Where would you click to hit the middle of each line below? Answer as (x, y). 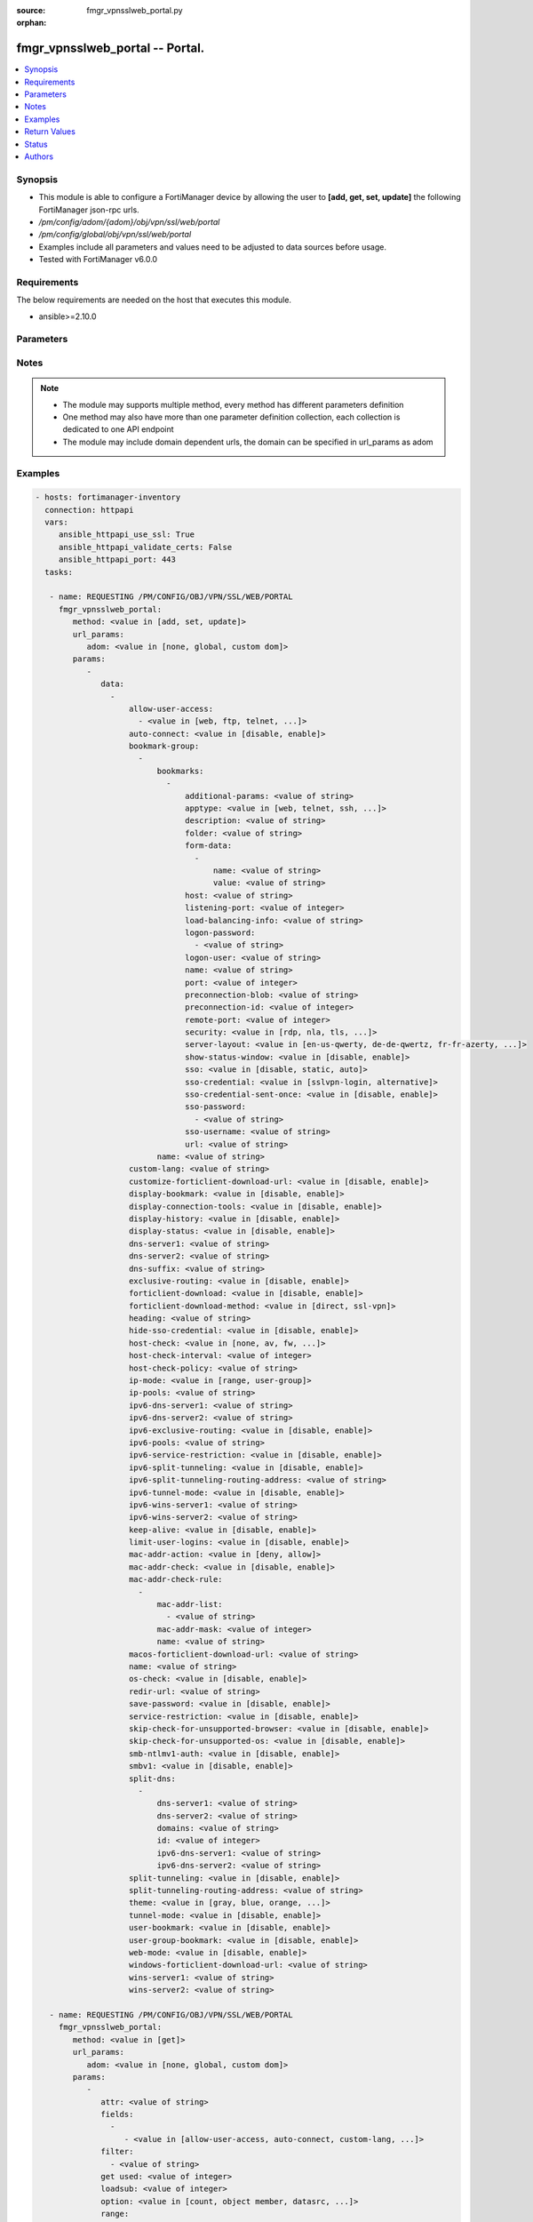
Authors (39, 156)
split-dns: (153, 1778)
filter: (117, 2152)
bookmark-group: (164, 746)
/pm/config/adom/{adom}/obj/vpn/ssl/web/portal (129, 221)
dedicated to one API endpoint (118, 429)
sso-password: (215, 1107)
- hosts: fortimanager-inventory (108, 497)
